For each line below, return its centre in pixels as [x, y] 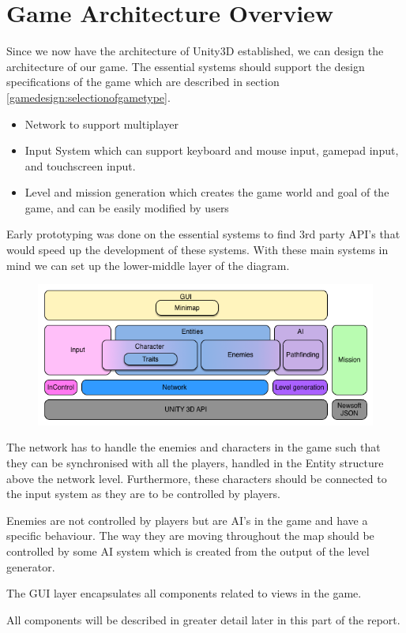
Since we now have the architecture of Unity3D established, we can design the [195, 51]
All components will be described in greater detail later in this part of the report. [203, 619]
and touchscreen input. [80, 165]
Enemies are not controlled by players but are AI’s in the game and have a [187, 520]
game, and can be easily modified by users [127, 207]
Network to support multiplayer [102, 124]
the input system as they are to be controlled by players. [143, 494]
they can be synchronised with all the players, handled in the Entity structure [195, 462]
